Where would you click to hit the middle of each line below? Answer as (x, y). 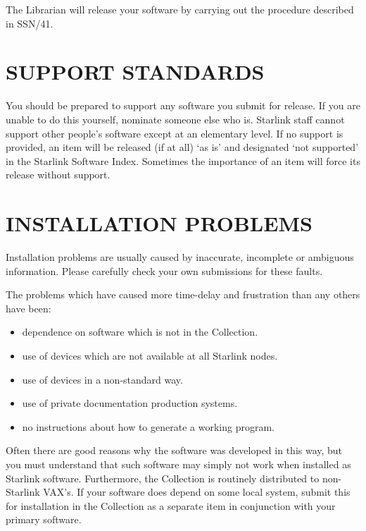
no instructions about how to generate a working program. (148, 426)
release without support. (58, 175)
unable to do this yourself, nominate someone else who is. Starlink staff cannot (175, 119)
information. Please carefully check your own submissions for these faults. (164, 270)
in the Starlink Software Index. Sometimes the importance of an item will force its (183, 160)
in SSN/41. (30, 23)
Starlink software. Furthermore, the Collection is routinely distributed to (163, 478)
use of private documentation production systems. (130, 403)
